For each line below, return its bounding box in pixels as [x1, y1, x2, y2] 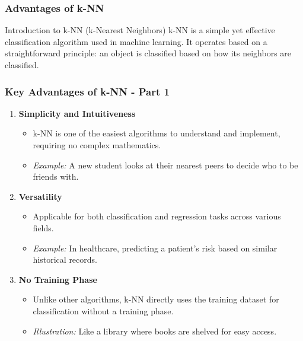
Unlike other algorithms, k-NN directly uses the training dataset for [33, 293, 279, 305]
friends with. [33, 170, 79, 183]
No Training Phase [18, 273, 97, 285]
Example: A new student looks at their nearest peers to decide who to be [33, 158, 298, 171]
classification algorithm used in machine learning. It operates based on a [5, 35, 267, 47]
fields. [33, 221, 54, 234]
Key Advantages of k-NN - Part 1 [5, 84, 170, 98]
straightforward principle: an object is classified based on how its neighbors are [5, 47, 292, 59]
